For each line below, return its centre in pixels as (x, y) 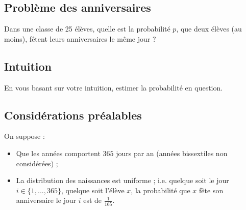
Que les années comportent (58, 153)
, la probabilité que (161, 190)
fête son (211, 190)
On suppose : (24, 136)
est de (93, 200)
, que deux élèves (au (209, 29)
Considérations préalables (73, 115)
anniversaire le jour (46, 200)
